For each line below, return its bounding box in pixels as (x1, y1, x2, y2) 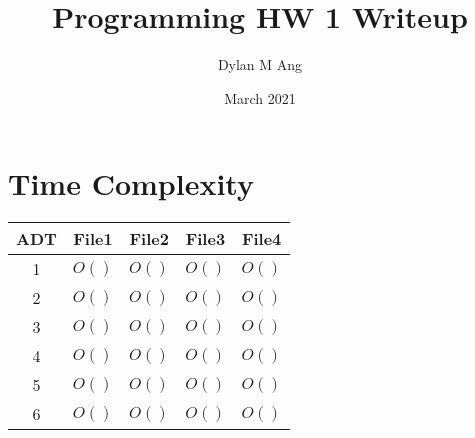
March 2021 (224, 87, 296, 108)
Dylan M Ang (217, 54, 303, 75)
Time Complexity (8, 163, 254, 204)
